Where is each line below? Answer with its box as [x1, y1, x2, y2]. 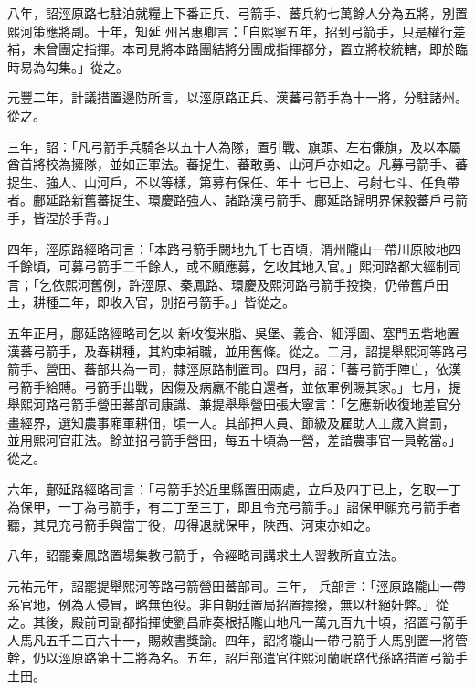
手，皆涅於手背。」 [7, 207, 116, 227]
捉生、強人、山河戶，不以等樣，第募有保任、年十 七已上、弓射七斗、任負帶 [7, 172, 459, 191]
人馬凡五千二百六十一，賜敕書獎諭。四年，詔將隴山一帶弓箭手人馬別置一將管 [7, 630, 468, 649]
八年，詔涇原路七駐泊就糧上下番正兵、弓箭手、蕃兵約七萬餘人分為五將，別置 [7, 4, 468, 22]
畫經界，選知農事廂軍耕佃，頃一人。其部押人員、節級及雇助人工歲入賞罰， [7, 412, 455, 431]
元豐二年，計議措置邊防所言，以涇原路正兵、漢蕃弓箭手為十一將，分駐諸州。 [7, 88, 468, 107]
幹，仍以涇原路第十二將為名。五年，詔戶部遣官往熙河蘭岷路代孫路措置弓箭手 [7, 648, 468, 667]
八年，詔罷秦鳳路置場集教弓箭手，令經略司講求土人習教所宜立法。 [7, 546, 404, 565]
